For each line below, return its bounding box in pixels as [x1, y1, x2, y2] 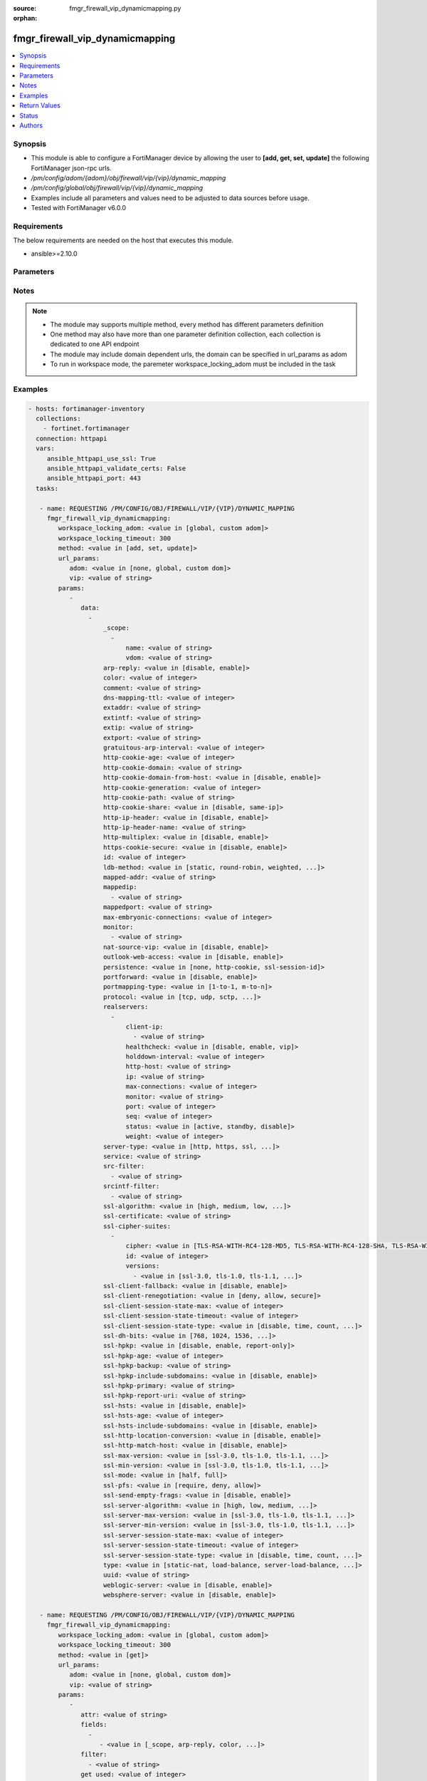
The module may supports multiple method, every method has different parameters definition [50, 320, 324, 328]
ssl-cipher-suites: [103, 1222, 171, 1230]
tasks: [36, 484, 59, 492]
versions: [125, 1262, 160, 1270]
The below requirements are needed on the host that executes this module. [13, 236, 234, 245]
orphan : [13, 14, 38, 23]
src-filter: [103, 1162, 145, 1170]
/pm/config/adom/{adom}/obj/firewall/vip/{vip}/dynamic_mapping [31, 173, 226, 182]
